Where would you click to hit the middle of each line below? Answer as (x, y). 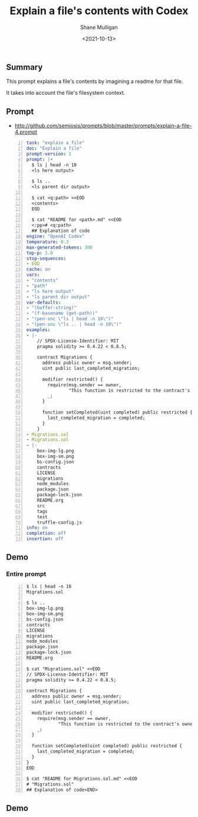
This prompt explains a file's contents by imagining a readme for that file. (95, 82)
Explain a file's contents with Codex (99, 11)
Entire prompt (26, 574)
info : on (37, 528)
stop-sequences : (46, 259)
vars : (33, 275)
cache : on (38, 269)
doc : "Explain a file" (54, 148)
